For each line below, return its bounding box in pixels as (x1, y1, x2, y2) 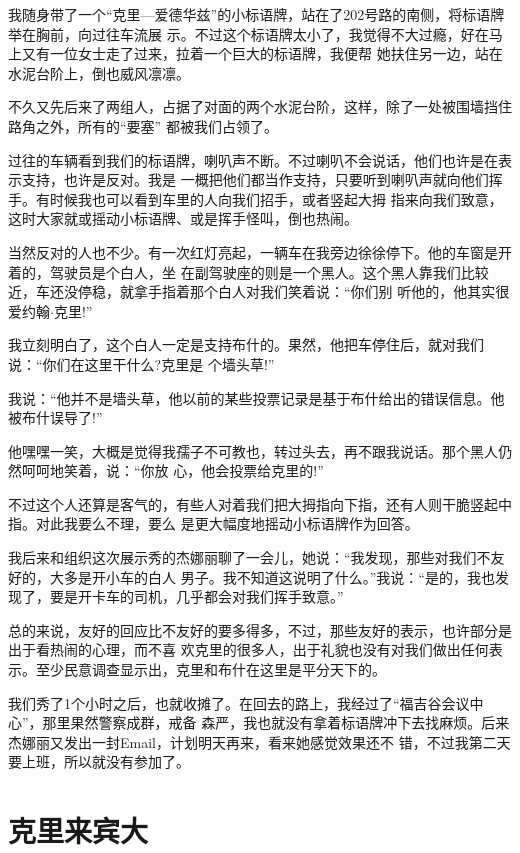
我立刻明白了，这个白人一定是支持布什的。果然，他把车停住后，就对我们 (8, 334, 484, 355)
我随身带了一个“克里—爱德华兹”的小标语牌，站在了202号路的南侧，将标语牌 (8, 4, 505, 24)
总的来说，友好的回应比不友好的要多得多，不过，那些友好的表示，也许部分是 (8, 619, 512, 640)
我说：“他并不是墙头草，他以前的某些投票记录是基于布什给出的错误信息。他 (8, 387, 505, 408)
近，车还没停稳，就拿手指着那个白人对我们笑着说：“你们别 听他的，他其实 (8, 281, 496, 302)
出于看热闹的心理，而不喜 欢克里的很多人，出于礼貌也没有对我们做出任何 (8, 639, 489, 660)
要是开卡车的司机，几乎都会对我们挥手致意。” (49, 586, 344, 607)
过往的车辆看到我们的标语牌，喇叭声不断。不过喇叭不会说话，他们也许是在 (8, 149, 498, 170)
